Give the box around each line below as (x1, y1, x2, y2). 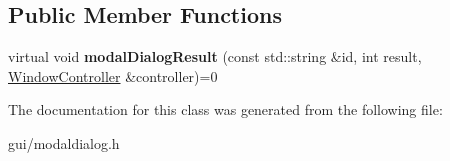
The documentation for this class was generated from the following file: (8, 99, 443, 120)
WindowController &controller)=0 (8, 65, 218, 86)
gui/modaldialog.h (8, 132, 120, 153)
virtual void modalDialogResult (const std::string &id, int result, (8, 46, 422, 67)
